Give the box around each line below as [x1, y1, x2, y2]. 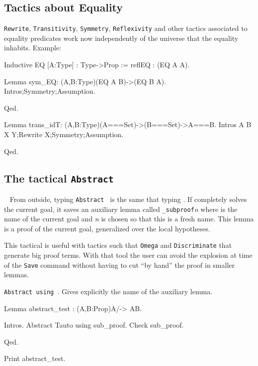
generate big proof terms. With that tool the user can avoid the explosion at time [4, 250, 253, 260]
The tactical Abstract [4, 170, 114, 185]
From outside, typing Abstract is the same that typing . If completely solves [9, 193, 247, 204]
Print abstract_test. [4, 353, 66, 364]
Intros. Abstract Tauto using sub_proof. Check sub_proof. [4, 320, 184, 330]
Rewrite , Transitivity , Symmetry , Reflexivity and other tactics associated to [4, 23, 248, 33]
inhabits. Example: [4, 42, 62, 53]
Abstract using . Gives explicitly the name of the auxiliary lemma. [4, 286, 213, 296]
